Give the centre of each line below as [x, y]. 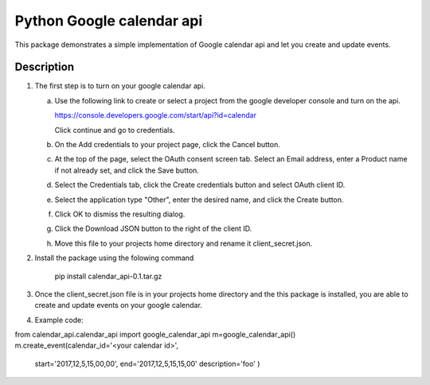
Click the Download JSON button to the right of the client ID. [153, 229]
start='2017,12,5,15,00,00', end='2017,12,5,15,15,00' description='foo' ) [147, 364]
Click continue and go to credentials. [115, 130]
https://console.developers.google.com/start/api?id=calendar [155, 115]
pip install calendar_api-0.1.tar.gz [108, 276]
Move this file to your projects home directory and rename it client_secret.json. [184, 243]
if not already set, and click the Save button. [127, 170]
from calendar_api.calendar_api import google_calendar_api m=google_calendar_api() [155, 335]
